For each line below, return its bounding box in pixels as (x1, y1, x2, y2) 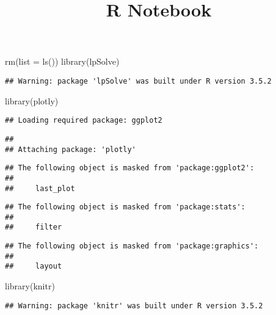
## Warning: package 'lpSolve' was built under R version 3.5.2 (5, 76, 272, 85)
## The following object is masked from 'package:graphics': (5, 242, 259, 251)
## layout (5, 262, 62, 271)
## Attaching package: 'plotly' (5, 145, 136, 154)
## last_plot (5, 184, 75, 193)
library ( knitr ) (5, 280, 55, 292)
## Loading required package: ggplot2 (5, 116, 162, 125)
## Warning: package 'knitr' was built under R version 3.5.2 (5, 301, 263, 310)
